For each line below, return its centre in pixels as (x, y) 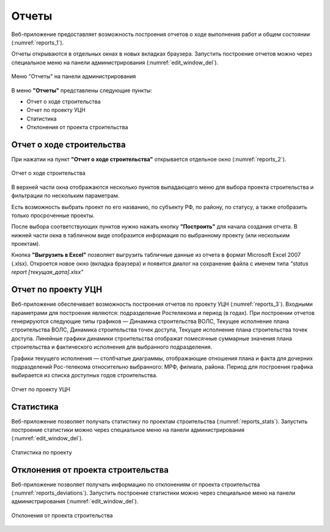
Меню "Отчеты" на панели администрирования (74, 76)
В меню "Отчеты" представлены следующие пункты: (82, 90)
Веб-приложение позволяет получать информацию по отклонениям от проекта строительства (136, 484)
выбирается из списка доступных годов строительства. (85, 375)
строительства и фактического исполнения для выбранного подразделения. (112, 347)
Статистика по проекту (42, 452)
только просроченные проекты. (53, 215)
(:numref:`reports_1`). (38, 42)
